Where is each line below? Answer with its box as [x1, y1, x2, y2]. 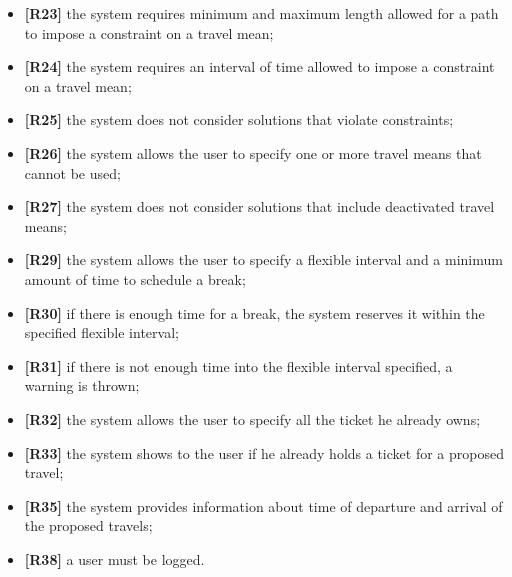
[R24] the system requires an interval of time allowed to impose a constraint [24, 56, 495, 77]
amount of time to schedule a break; [24, 268, 246, 289]
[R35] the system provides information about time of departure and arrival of [24, 495, 503, 516]
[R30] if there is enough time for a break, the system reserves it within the [24, 302, 485, 323]
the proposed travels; [24, 515, 153, 536]
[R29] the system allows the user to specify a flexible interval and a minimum [24, 249, 503, 270]
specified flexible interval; [24, 322, 179, 343]
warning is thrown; [24, 375, 140, 396]
